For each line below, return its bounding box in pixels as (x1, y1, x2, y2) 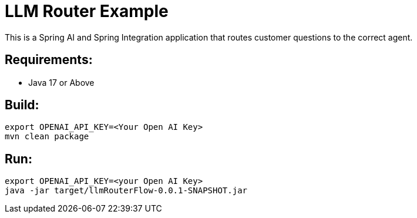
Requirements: (5, 52, 93, 68)
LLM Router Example (5, 1, 169, 21)
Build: (5, 98, 39, 113)
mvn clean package (5, 132, 89, 142)
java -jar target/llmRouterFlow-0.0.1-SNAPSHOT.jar (5, 186, 248, 196)
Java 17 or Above (28, 77, 95, 88)
